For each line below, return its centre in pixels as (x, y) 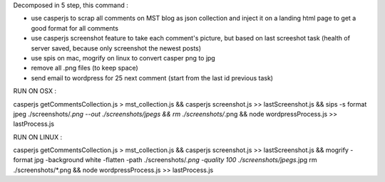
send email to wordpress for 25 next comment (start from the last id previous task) (152, 77)
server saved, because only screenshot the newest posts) (116, 48)
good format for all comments (75, 28)
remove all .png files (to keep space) (84, 68)
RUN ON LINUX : (38, 137)
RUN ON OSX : (35, 91)
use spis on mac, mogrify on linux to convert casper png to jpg (123, 58)
